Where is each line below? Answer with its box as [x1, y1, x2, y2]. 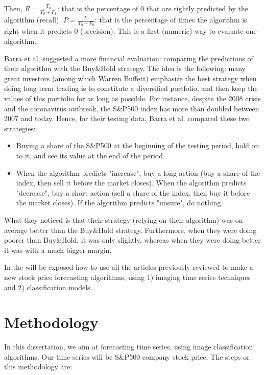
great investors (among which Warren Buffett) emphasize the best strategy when [4, 73, 257, 83]
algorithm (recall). [4, 14, 61, 25]
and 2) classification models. [4, 282, 92, 292]
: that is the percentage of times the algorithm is [94, 14, 247, 25]
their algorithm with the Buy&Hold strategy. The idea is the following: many [4, 63, 246, 74]
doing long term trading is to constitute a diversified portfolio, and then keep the [4, 83, 258, 93]
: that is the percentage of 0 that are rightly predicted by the [57, 3, 248, 13]
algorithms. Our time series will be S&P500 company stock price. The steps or [4, 351, 250, 362]
